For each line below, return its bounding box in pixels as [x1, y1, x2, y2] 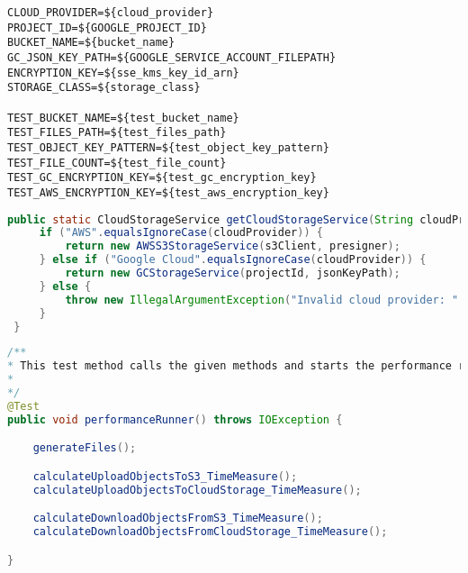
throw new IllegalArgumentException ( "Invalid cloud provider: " [65, 293, 459, 306]
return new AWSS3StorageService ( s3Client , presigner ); [65, 240, 400, 253]
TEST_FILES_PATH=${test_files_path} [7, 126, 227, 140]
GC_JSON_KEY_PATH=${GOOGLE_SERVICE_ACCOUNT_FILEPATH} [7, 50, 337, 64]
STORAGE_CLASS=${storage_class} [7, 81, 201, 95]
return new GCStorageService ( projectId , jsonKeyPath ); [65, 267, 400, 280]
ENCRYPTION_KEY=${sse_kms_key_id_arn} [7, 66, 239, 79]
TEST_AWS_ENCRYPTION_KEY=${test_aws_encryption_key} [7, 186, 329, 199]
